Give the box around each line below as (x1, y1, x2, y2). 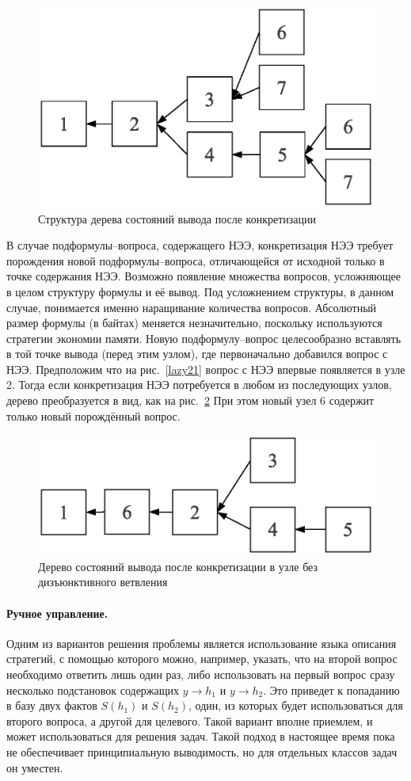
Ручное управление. (6, 604, 108, 621)
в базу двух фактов (6, 697, 97, 714)
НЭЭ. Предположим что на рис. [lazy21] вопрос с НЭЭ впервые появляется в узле (6, 360, 405, 377)
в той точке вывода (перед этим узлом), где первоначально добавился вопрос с (6, 345, 388, 362)
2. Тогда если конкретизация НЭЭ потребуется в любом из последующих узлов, (6, 376, 392, 393)
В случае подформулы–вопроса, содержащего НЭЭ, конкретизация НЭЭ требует (6, 237, 394, 253)
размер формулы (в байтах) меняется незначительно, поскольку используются (6, 314, 382, 331)
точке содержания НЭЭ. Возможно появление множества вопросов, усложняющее (6, 268, 401, 284)
